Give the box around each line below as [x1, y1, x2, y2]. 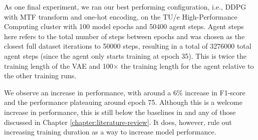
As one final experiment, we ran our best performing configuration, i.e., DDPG [4, 2, 246, 12]
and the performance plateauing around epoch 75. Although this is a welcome [4, 97, 242, 107]
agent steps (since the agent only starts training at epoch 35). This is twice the [4, 50, 246, 61]
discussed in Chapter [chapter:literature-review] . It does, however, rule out [4, 116, 232, 127]
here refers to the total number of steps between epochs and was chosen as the [4, 31, 245, 41]
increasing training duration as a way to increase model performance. [4, 126, 216, 137]
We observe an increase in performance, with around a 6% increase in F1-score [4, 87, 245, 97]
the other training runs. [4, 70, 77, 81]
